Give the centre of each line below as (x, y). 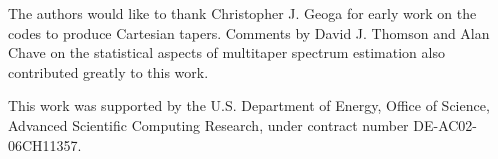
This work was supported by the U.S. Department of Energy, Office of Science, (249, 105)
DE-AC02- (445, 124)
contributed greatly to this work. (108, 71)
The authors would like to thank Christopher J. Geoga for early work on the (242, 13)
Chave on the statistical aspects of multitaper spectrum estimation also (226, 52)
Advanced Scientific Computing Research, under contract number (208, 124)
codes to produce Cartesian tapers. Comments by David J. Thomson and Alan (249, 32)
